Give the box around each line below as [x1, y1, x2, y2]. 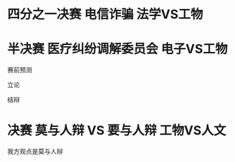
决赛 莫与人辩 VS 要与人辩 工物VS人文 [7, 123, 227, 139]
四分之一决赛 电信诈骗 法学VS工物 [7, 6, 203, 22]
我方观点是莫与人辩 [7, 147, 63, 156]
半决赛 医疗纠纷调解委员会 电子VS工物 [7, 41, 228, 57]
